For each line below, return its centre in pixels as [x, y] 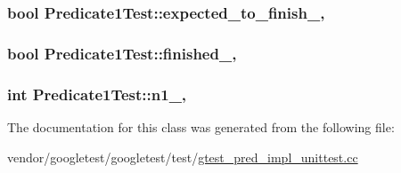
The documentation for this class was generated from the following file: [201, 126]
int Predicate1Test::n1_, [97, 94]
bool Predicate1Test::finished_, [122, 53]
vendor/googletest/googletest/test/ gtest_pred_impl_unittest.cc [183, 157]
